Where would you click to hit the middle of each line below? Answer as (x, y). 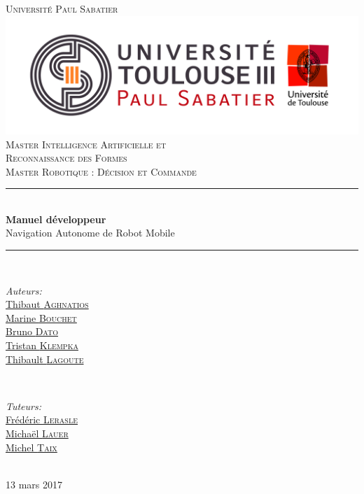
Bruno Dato (32, 331)
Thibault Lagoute (45, 359)
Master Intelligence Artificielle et (86, 144)
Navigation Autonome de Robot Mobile (90, 233)
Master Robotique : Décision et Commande (101, 171)
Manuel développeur (56, 219)
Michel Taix (31, 447)
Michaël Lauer (37, 433)
